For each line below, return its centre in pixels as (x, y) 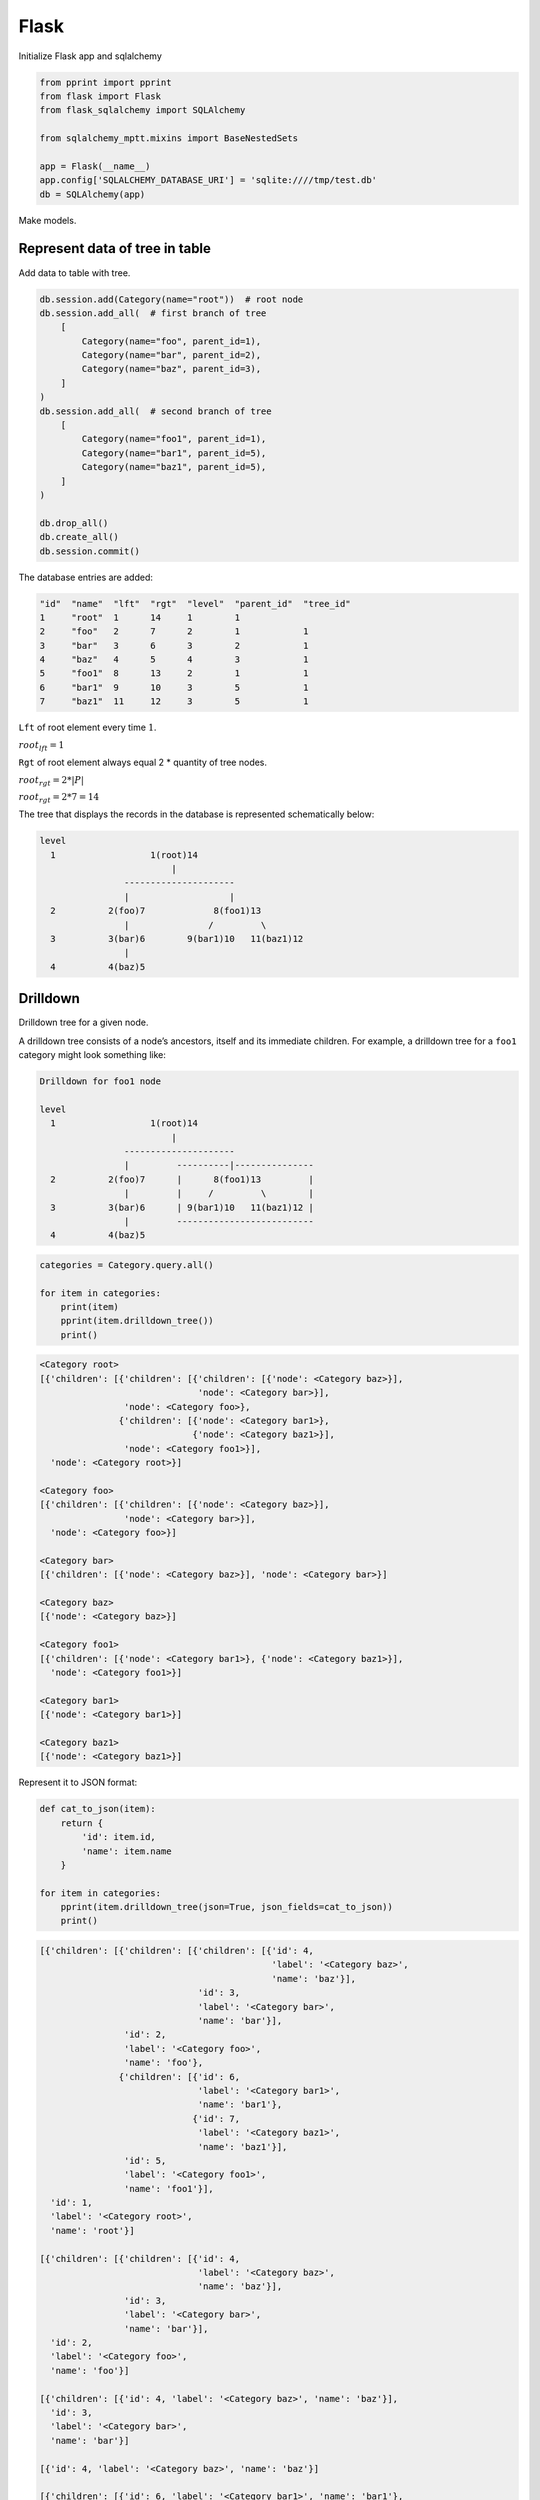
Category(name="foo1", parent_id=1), (174, 439)
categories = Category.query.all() (126, 1264)
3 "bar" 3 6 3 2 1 (174, 645)
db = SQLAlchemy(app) (92, 194)
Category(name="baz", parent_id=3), (171, 369)
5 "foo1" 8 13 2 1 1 (174, 673)
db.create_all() (79, 537)
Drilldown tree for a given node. (83, 1022)
